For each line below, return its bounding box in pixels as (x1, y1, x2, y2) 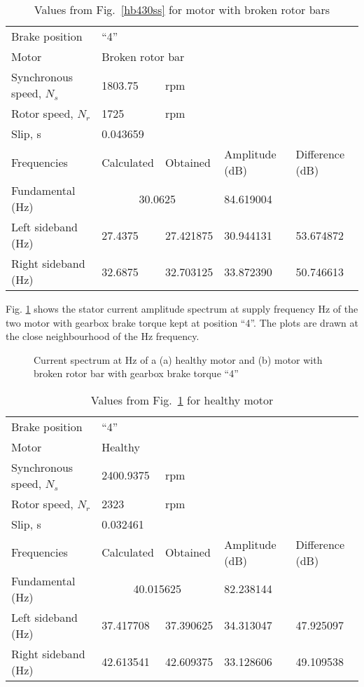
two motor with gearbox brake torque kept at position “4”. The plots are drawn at (6, 315, 358, 329)
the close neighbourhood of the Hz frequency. (6, 329, 199, 343)
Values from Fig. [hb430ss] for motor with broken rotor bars (34, 1, 330, 18)
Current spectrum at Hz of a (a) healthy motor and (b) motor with (34, 352, 323, 367)
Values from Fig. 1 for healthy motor (90, 391, 274, 408)
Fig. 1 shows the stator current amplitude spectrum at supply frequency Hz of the (6, 301, 358, 315)
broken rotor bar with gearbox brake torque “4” (34, 366, 239, 381)
